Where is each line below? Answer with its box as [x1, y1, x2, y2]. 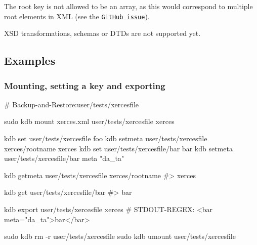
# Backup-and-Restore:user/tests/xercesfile [4, 99, 139, 109]
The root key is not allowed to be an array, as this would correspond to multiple [4, 1, 253, 11]
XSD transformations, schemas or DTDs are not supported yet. [4, 28, 201, 38]
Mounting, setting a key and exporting [4, 79, 165, 92]
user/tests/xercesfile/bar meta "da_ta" [4, 153, 124, 164]
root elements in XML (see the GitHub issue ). [4, 11, 150, 21]
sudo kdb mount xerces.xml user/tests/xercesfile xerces [4, 116, 175, 127]
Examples [4, 53, 56, 68]
